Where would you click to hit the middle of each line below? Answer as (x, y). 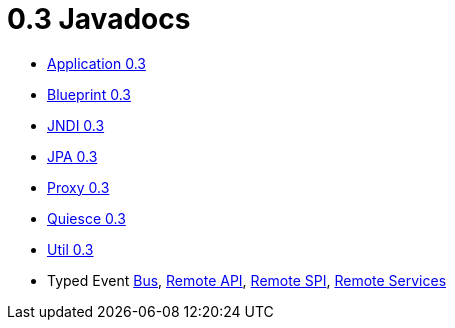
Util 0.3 (70, 249)
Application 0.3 (96, 63)
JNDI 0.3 (76, 125)
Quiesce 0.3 (86, 218)
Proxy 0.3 (78, 187)
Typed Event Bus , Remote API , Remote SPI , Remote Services (247, 280)
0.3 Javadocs (99, 19)
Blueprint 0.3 (89, 94)
